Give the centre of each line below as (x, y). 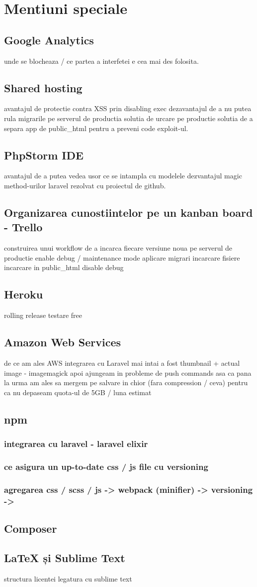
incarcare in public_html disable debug (64, 267)
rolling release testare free (43, 315)
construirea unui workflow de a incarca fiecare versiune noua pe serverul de (118, 248)
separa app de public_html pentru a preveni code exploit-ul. (96, 128)
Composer (31, 528)
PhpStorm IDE (44, 155)
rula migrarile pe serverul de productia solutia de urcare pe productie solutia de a (128, 118)
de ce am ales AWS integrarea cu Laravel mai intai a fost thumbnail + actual (122, 363)
